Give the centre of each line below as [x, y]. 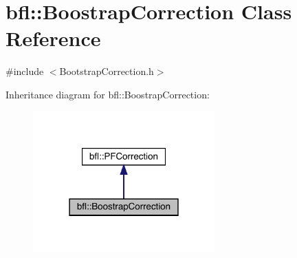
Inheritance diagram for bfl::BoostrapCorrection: [108, 94]
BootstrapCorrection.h [107, 71]
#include [25, 71]
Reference [53, 38]
